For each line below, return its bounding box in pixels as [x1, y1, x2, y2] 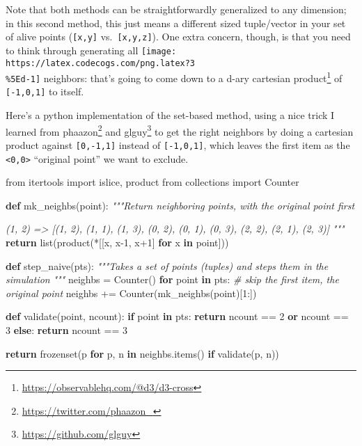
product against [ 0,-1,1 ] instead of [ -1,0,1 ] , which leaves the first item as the [6, 137, 350, 152]
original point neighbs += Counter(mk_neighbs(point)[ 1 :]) [6, 285, 257, 300]
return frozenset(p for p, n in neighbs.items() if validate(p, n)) [6, 346, 279, 360]
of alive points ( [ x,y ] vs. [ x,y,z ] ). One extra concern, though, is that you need [6, 29, 351, 44]
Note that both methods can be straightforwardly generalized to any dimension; [6, 2, 347, 16]
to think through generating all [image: [6, 42, 177, 57]
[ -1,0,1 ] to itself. [6, 84, 84, 99]
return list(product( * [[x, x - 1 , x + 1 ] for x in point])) [6, 235, 229, 250]
